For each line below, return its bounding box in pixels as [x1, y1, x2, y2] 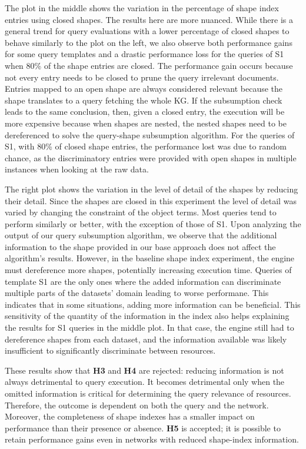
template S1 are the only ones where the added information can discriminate [5, 275, 281, 287]
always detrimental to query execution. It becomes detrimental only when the [5, 375, 285, 388]
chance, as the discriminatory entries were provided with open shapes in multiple [5, 151, 297, 164]
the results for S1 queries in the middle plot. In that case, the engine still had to [5, 321, 294, 334]
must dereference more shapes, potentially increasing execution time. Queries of [5, 264, 292, 276]
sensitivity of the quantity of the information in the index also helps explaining [5, 310, 290, 322]
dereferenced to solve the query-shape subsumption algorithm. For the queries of [5, 128, 295, 141]
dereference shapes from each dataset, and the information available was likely [5, 332, 287, 345]
